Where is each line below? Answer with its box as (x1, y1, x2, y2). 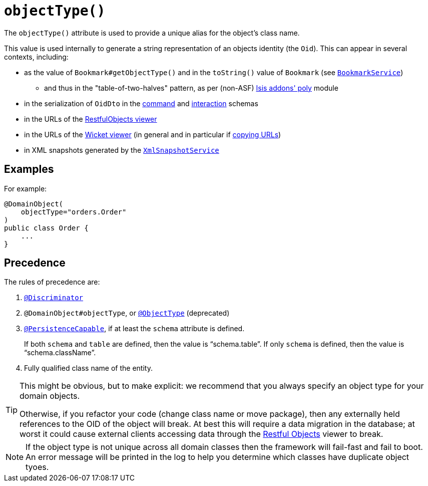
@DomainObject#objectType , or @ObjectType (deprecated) (24, 309, 230, 318)
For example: (4, 184, 47, 193)
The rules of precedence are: (4, 278, 100, 287)
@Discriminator (24, 294, 84, 302)
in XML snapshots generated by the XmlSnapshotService (24, 145, 219, 154)
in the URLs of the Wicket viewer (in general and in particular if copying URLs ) (24, 130, 281, 139)
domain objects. (20, 391, 80, 401)
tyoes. (26, 462, 49, 472)
